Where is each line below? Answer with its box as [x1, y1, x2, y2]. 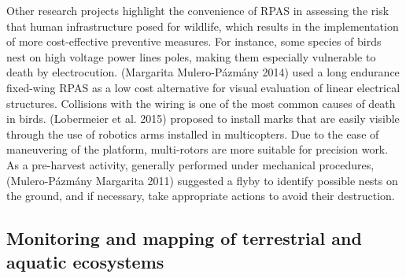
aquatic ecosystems [6, 249, 164, 273]
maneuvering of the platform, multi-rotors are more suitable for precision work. [6, 141, 389, 158]
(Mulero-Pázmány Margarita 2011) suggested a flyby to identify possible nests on [6, 172, 398, 188]
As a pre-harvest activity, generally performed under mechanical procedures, [6, 156, 375, 172]
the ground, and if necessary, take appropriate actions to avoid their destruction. [6, 187, 395, 204]
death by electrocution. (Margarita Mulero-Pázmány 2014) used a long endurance [6, 64, 400, 80]
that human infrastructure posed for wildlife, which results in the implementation [6, 17, 399, 34]
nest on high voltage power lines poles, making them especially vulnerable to [6, 48, 376, 65]
